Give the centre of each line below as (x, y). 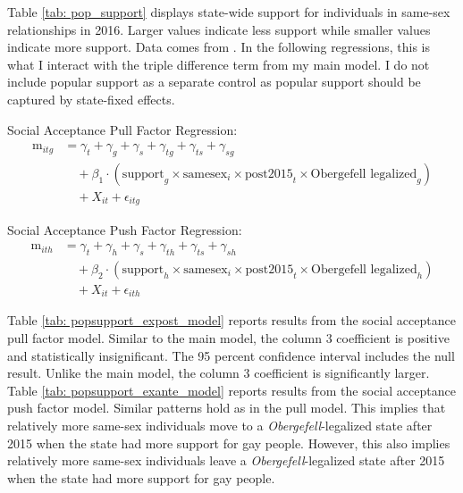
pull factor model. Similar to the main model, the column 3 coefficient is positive (228, 338)
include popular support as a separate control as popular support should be (214, 82)
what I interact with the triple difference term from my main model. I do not (219, 64)
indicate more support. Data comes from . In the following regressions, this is (219, 47)
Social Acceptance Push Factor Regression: (125, 229)
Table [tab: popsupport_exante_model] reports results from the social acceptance (231, 390)
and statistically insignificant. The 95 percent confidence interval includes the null (231, 355)
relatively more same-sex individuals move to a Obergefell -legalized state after (220, 425)
